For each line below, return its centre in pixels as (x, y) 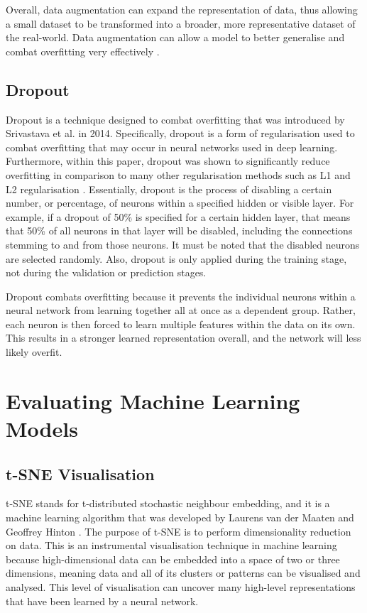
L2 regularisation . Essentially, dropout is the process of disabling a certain (169, 189)
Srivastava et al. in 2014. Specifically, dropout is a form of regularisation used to (180, 133)
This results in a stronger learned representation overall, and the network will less (183, 338)
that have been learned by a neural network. (102, 601)
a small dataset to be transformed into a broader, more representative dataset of (181, 23)
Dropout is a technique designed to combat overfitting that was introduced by (175, 119)
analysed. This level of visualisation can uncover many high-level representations (181, 587)
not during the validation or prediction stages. (106, 272)
